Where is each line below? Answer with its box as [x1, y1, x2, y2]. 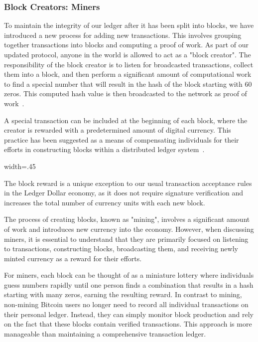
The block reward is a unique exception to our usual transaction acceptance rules [4, 177, 252, 188]
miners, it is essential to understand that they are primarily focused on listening [4, 233, 249, 244]
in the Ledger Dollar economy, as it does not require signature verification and [4, 187, 243, 198]
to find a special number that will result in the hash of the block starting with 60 [4, 78, 252, 89]
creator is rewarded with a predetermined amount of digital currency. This [4, 125, 231, 135]
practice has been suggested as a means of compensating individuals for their [4, 134, 239, 145]
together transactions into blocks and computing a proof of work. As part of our [4, 39, 249, 50]
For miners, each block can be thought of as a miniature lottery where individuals [4, 270, 254, 280]
